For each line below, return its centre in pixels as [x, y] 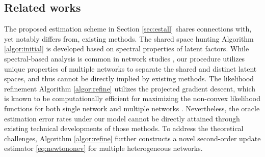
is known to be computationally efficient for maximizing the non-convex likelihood [132, 98]
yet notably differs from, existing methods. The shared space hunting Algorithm [129, 38]
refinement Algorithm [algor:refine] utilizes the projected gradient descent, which [130, 88]
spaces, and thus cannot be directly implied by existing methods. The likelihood [129, 78]
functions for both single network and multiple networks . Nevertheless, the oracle [132, 108]
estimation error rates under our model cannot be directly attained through [122, 118]
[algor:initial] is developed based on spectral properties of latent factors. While [127, 49]
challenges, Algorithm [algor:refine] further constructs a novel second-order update [132, 138]
